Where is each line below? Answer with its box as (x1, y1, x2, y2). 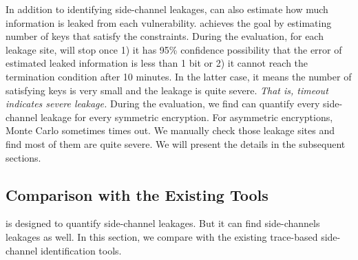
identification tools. (40, 243, 122, 257)
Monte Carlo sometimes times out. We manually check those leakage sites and (6, 123, 335, 138)
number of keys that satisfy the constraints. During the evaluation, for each (6, 29, 324, 43)
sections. (6, 150, 41, 164)
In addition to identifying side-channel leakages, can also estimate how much (6, 2, 328, 16)
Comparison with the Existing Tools (6, 184, 268, 205)
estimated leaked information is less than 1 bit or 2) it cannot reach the (6, 56, 308, 70)
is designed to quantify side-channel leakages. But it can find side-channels (6, 216, 320, 230)
